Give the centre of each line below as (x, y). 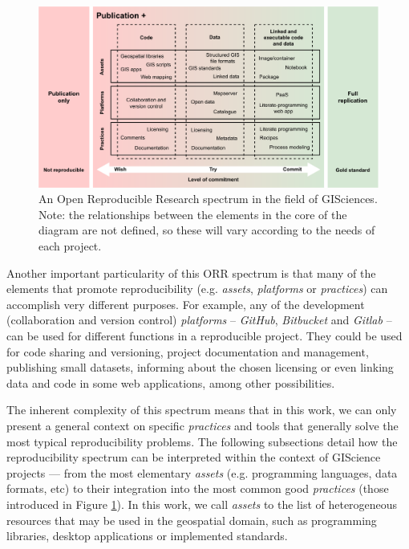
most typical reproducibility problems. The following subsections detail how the (202, 441)
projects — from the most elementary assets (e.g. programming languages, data (202, 472)
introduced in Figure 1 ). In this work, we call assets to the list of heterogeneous (202, 504)
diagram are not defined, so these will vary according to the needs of (207, 230)
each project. (70, 246)
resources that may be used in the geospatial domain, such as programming (192, 520)
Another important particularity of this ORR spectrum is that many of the (191, 272)
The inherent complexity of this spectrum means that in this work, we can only (202, 410)
